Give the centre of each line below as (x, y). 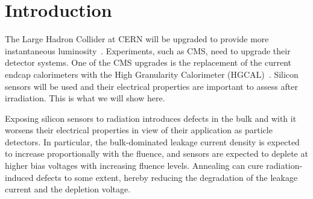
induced (19, 177)
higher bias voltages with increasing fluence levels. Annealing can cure (134, 166)
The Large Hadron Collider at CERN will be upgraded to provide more (137, 39)
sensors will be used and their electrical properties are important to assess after (151, 86)
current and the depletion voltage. (68, 189)
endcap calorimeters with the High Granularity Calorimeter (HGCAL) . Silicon (152, 74)
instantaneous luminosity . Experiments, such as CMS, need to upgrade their (148, 50)
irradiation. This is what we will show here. (85, 98)
